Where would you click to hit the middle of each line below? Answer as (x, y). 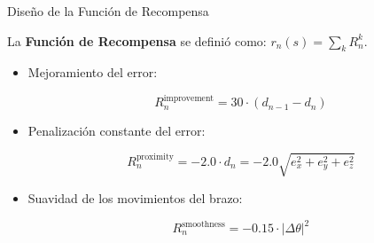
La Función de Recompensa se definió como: (137, 40)
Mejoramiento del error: (93, 72)
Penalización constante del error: (117, 131)
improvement (189, 98)
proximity (155, 157)
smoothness (203, 224)
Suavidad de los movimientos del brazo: (135, 197)
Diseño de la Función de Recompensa (108, 11)
